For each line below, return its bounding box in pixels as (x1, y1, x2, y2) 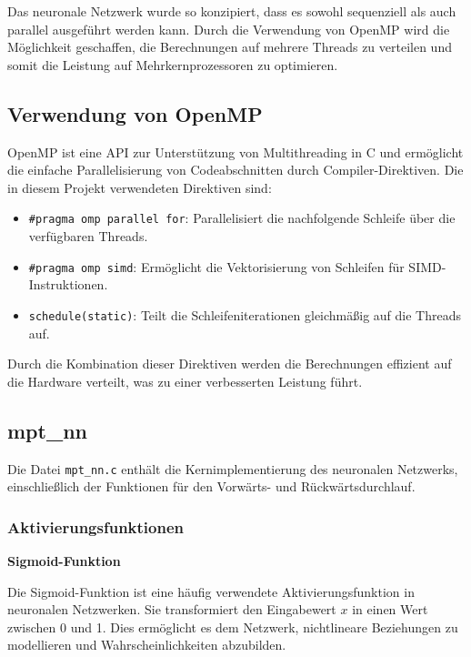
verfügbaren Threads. (28, 227, 148, 246)
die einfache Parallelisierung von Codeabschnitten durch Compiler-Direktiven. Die (7, 160, 464, 179)
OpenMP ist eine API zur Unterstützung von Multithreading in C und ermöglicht (7, 142, 464, 161)
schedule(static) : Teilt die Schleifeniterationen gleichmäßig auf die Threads (28, 305, 462, 324)
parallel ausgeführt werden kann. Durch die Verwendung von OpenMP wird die (7, 19, 450, 38)
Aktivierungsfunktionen (7, 515, 184, 538)
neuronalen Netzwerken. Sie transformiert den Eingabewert (7, 600, 336, 619)
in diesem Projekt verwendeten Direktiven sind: (7, 177, 272, 197)
